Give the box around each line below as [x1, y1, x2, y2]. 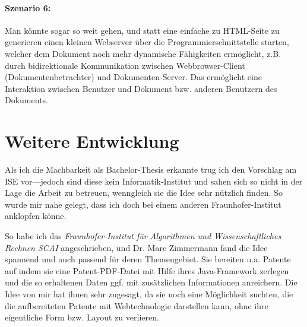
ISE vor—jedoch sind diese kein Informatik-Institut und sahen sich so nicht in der [5, 174, 303, 187]
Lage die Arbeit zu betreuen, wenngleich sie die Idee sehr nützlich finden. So [5, 186, 283, 199]
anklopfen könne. [5, 209, 67, 222]
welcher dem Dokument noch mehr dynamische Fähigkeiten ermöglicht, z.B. [5, 47, 281, 59]
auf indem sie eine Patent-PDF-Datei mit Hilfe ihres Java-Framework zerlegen [5, 264, 289, 277]
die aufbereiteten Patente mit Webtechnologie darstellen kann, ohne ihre [5, 299, 268, 312]
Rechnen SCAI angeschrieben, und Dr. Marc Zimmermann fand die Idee [5, 241, 268, 253]
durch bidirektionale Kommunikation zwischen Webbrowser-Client [5, 59, 245, 71]
